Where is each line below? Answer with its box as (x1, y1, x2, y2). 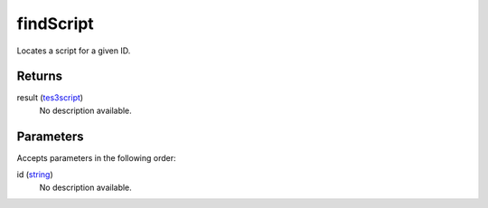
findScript (16, 14, 94, 33)
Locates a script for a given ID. (16, 45, 131, 56)
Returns (16, 69, 63, 84)
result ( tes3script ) (16, 92, 84, 103)
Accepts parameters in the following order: (16, 152, 176, 163)
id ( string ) (16, 169, 53, 180)
